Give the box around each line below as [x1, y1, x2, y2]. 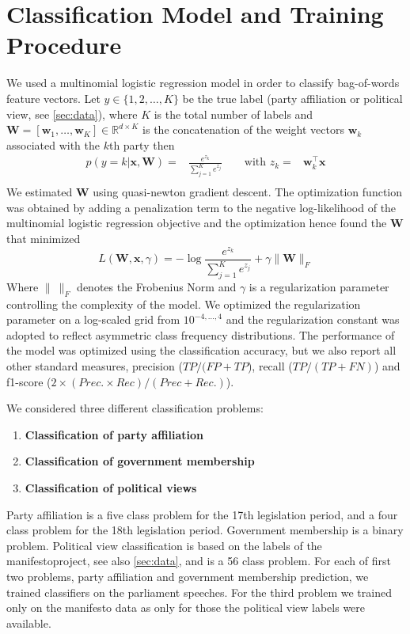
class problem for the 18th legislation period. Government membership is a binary [6, 522, 404, 538]
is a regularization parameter [249, 278, 389, 294]
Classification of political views [25, 480, 197, 496]
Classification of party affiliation [25, 426, 204, 442]
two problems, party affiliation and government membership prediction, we [6, 568, 369, 584]
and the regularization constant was [226, 311, 400, 328]
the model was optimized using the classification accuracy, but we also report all [6, 342, 397, 359]
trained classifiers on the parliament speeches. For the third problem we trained [6, 583, 392, 600]
